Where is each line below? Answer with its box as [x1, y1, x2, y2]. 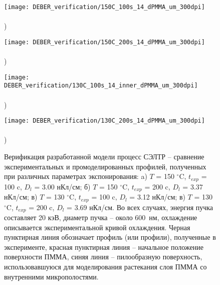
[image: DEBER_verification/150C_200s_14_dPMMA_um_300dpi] [4, 38, 205, 46]
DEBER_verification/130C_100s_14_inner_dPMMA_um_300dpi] [4, 82, 198, 89]
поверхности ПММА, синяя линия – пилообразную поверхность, [4, 251, 202, 262]
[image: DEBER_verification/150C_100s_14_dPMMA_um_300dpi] [4, 4, 205, 11]
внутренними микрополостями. [4, 271, 99, 281]
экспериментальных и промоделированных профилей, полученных [4, 161, 206, 171]
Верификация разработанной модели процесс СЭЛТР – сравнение [4, 151, 204, 162]
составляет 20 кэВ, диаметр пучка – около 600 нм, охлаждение [4, 212, 197, 223]
